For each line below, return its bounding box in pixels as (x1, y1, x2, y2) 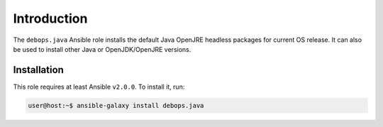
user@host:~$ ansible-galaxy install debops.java (28, 101, 204, 109)
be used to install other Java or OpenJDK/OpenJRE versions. (13, 45, 191, 53)
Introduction (13, 11, 88, 26)
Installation (13, 64, 64, 76)
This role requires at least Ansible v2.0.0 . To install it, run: (13, 82, 185, 91)
